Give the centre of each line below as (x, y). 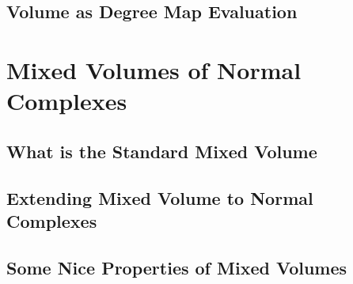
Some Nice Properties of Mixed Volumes (177, 267)
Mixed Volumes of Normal (154, 69)
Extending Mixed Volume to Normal (160, 197)
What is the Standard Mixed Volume (162, 151)
